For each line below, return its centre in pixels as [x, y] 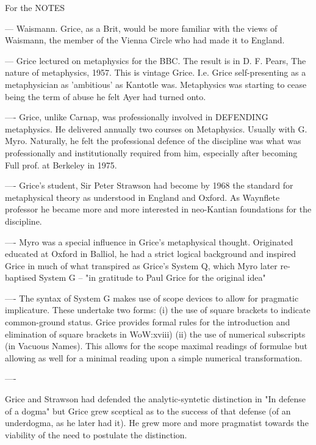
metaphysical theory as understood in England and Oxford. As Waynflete [142, 197]
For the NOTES [35, 7]
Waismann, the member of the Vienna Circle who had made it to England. [145, 40]
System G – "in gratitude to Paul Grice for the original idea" [153, 277]
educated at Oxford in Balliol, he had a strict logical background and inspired [150, 254]
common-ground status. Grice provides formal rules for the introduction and [148, 322]
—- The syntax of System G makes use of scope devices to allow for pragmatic [152, 298]
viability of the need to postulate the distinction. [96, 434]
